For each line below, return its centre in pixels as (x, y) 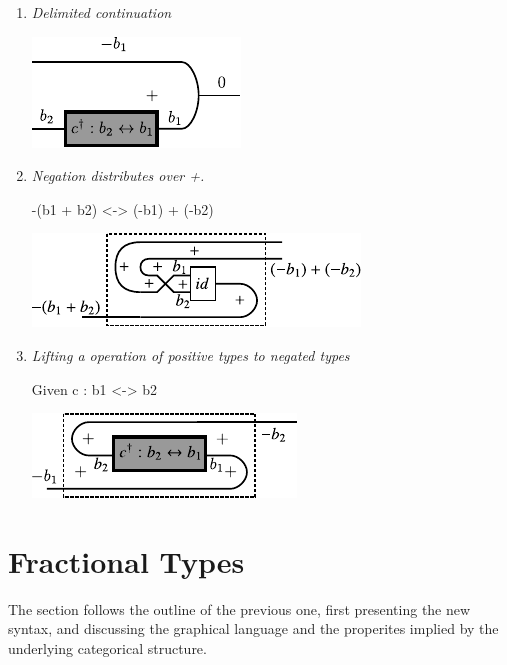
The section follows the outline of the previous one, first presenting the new (239, 608)
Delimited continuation (101, 12)
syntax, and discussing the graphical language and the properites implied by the (253, 628)
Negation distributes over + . (118, 175)
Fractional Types (126, 560)
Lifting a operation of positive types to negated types (190, 354)
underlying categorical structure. (107, 648)
